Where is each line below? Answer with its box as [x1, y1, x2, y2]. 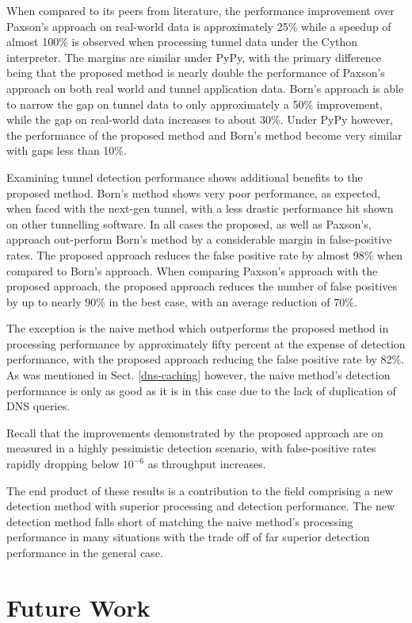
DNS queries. [6, 398, 71, 414]
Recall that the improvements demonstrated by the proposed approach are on [6, 424, 383, 440]
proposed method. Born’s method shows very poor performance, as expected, [6, 184, 381, 201]
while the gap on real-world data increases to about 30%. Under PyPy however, [6, 111, 394, 128]
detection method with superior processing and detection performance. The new [6, 498, 395, 514]
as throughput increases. [147, 456, 266, 472]
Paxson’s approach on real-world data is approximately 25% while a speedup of [6, 17, 391, 34]
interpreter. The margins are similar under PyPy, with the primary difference [6, 48, 382, 65]
